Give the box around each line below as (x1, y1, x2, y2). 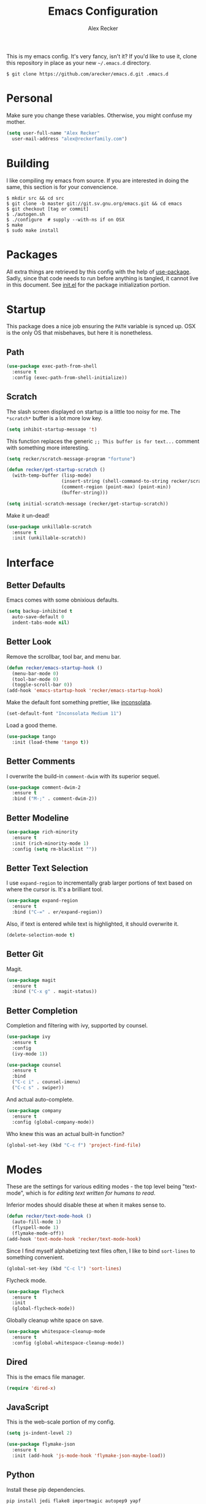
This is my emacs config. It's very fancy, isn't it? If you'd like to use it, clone (6, 52, 197, 59)
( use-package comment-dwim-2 (6, 784, 81, 791)
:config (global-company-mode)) (12, 1119, 95, 1125)
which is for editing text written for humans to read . (25, 1189, 156, 1197)
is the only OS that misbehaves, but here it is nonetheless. (6, 329, 153, 337)
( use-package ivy (6, 1034, 51, 1040)
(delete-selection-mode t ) (6, 932, 75, 938)
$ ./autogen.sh (6, 211, 45, 217)
